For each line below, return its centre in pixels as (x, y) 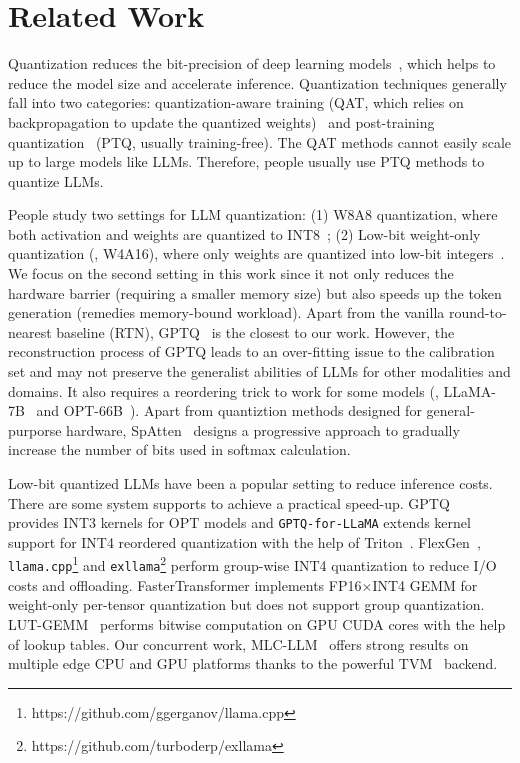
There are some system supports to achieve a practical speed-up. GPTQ (229, 502)
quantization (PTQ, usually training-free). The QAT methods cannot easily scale (260, 141)
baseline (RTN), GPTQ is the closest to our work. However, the (255, 331)
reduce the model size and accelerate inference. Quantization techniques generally (257, 82)
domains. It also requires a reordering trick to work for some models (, (223, 390)
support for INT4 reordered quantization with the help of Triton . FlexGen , (244, 541)
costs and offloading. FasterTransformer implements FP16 (185, 584)
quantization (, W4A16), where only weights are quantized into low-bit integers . (256, 253)
